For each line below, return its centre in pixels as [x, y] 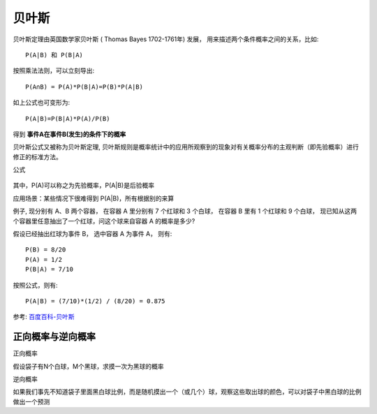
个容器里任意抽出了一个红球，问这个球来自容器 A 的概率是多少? [104, 221]
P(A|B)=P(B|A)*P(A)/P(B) [68, 118]
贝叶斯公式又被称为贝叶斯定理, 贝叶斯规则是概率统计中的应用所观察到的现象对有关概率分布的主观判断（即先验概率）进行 [186, 147]
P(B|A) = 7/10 [49, 269]
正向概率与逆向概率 [54, 337]
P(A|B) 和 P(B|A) [54, 55]
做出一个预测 [31, 401]
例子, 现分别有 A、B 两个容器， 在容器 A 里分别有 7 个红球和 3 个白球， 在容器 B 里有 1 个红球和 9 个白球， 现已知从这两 [185, 211]
